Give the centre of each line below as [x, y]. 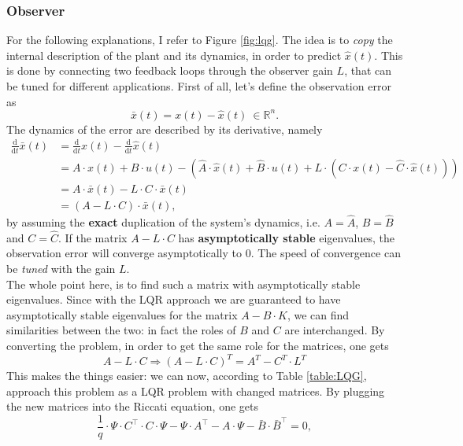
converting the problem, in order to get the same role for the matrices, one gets [198, 345]
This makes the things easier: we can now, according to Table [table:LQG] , [187, 376]
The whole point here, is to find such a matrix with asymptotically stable [183, 284]
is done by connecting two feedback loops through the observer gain [170, 70]
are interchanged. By [335, 330]
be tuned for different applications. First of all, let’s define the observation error [199, 86]
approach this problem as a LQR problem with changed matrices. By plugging [196, 391]
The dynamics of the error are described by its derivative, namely [165, 129]
